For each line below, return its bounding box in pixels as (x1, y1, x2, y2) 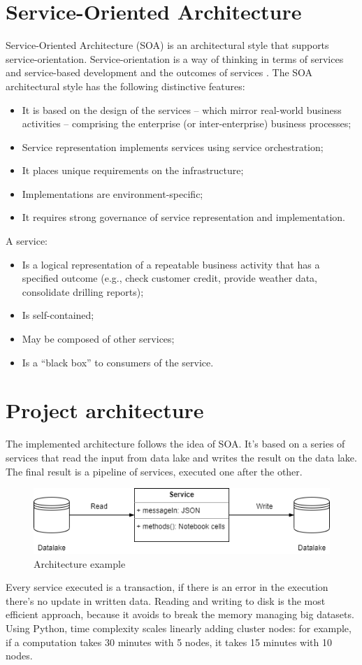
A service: (6, 234, 48, 248)
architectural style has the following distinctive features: (6, 78, 245, 93)
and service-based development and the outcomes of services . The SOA (6, 65, 313, 80)
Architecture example (34, 556, 126, 571)
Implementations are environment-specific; (22, 186, 203, 201)
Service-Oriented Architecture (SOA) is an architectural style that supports (6, 38, 329, 52)
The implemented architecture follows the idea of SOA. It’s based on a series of (6, 436, 345, 451)
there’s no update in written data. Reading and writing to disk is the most (6, 593, 326, 608)
